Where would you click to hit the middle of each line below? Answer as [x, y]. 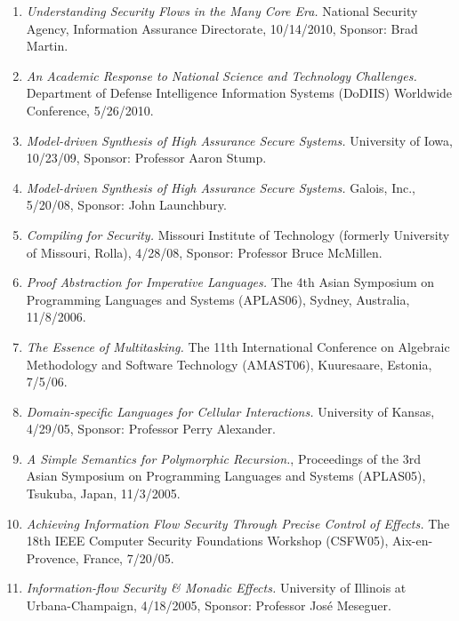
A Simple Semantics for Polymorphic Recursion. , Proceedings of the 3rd [223, 458]
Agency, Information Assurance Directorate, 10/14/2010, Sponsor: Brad [222, 28]
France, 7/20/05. [129, 557]
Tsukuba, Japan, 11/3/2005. [103, 494]
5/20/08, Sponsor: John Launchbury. [126, 205]
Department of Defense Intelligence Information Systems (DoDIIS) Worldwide [239, 93]
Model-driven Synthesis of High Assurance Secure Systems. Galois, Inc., [221, 187]
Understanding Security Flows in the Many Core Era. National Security [222, 11]
